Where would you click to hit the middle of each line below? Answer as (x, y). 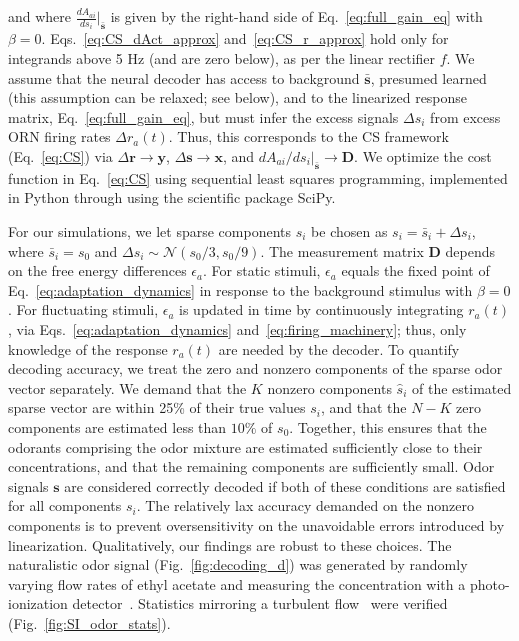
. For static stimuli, (262, 270)
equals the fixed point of (415, 270)
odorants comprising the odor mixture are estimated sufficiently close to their (245, 446)
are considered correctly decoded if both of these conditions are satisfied (285, 485)
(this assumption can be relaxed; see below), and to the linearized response (238, 97)
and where (40, 16)
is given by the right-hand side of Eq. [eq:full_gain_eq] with (296, 16)
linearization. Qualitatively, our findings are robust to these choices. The (230, 544)
